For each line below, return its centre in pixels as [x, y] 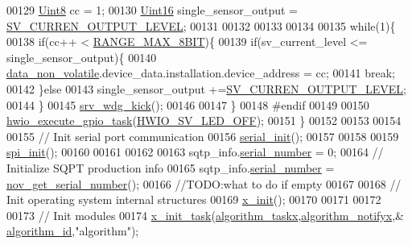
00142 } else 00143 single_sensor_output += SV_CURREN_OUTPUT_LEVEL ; [207, 88]
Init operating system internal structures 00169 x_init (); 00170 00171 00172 [194, 199]
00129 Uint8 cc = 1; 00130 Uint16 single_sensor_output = [152, 10]
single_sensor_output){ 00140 [82, 57]
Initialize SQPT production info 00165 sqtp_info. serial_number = [171, 167]
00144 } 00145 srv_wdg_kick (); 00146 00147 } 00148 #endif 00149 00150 [188, 104]
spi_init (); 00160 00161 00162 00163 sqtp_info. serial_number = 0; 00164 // [195, 152]
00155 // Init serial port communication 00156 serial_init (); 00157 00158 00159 [203, 136]
